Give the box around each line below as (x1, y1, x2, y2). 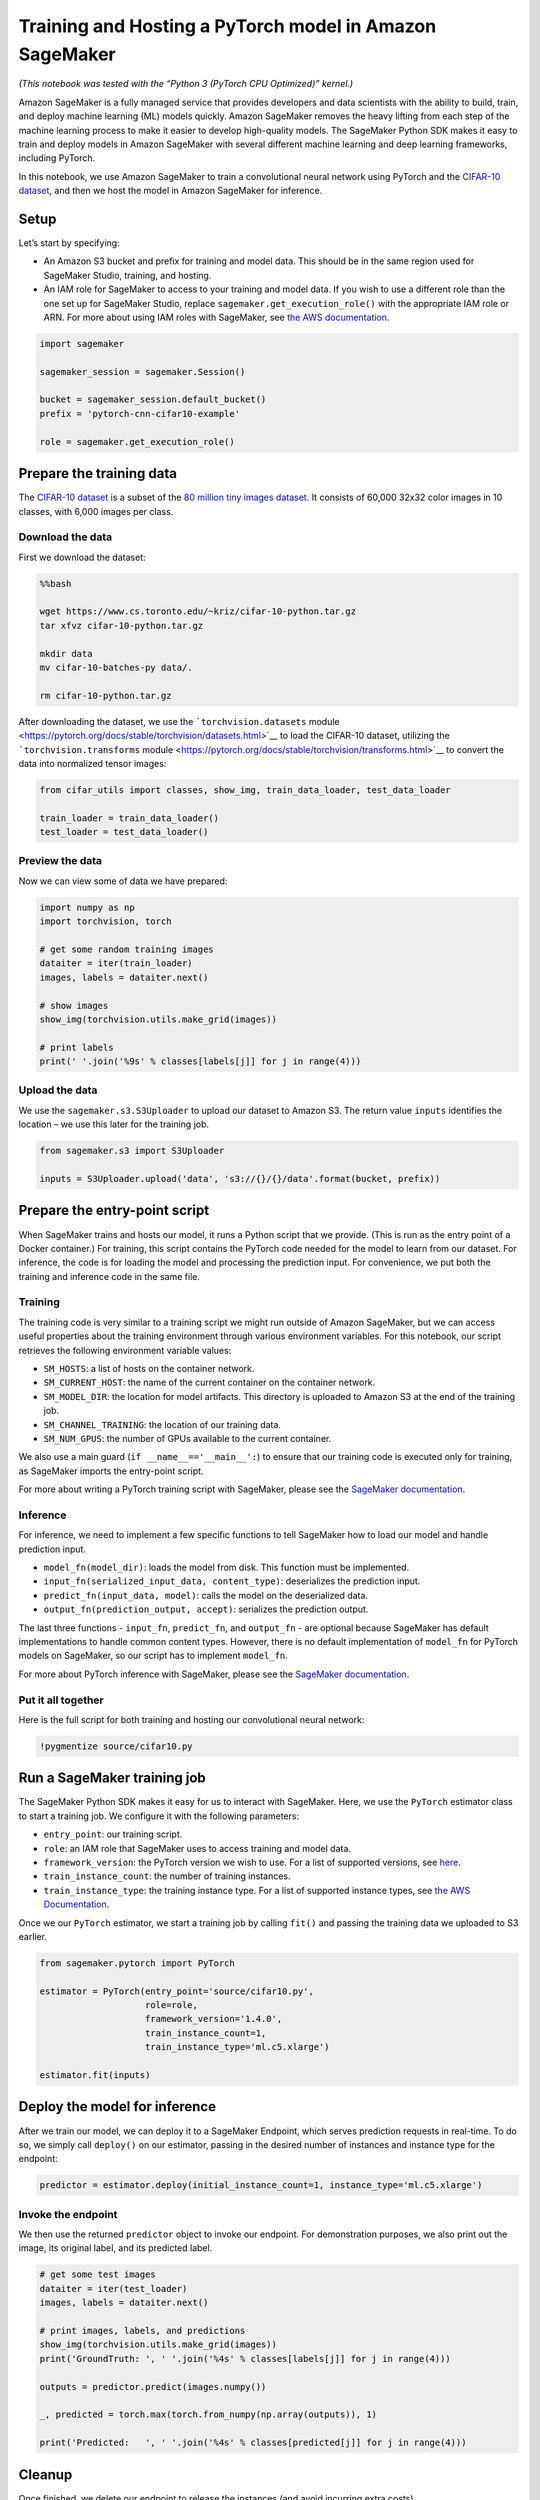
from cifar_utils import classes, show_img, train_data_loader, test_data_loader (39, 784, 452, 795)
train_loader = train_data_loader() (39, 812, 220, 824)
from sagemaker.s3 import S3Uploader (39, 1145, 225, 1157)
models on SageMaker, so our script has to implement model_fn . (18, 1650, 289, 1662)
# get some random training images (39, 944, 214, 955)
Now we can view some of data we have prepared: (18, 875, 228, 887)
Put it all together (18, 1693, 104, 1707)
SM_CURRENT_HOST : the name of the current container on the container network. (43, 1376, 376, 1389)
